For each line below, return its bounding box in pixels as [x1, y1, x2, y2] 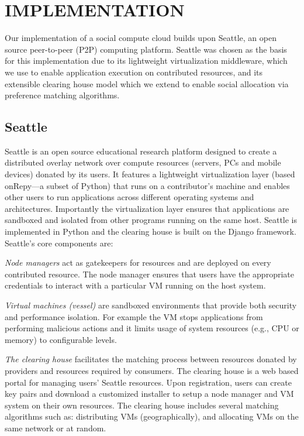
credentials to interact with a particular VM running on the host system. [5, 279, 266, 291]
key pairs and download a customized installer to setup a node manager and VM [5, 387, 294, 400]
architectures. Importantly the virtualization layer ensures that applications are [5, 202, 289, 214]
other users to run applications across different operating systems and [5, 191, 254, 203]
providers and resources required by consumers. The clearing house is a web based [5, 364, 299, 376]
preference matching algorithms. [5, 89, 120, 101]
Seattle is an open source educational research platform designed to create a [5, 145, 277, 157]
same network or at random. [5, 421, 106, 434]
